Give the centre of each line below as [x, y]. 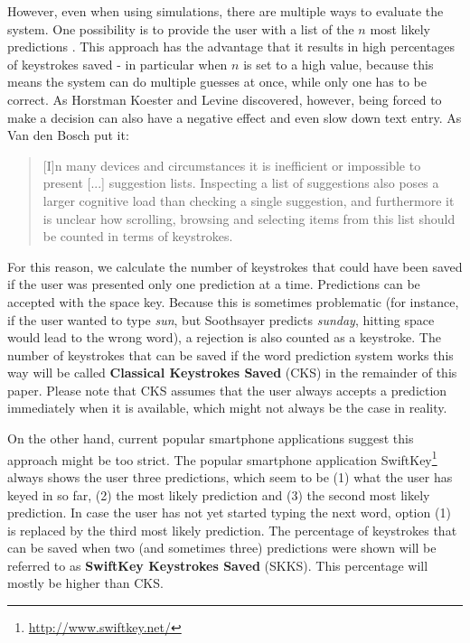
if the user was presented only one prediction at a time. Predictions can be [214, 284]
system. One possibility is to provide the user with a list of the [181, 28]
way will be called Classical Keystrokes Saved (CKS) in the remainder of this [232, 373]
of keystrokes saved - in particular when [117, 64]
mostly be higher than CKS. [85, 583]
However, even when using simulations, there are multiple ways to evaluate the [226, 11]
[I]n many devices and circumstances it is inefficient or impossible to [232, 165]
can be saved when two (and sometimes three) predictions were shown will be [222, 548]
